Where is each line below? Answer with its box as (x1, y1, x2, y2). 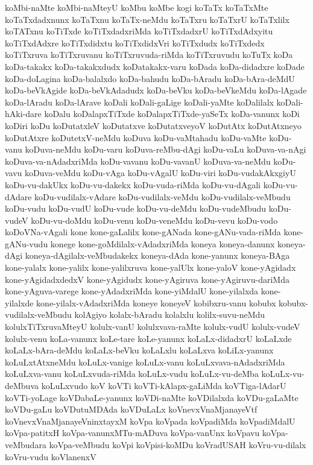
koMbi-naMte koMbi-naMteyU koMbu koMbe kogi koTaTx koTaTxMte (5, 1, 268, 13)
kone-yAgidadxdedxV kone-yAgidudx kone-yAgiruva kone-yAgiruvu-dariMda (5, 273, 289, 285)
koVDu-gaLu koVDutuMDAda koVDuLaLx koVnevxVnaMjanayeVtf (5, 403, 258, 416)
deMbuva (5, 379, 39, 391)
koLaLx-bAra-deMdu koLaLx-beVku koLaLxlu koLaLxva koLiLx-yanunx (5, 344, 274, 356)
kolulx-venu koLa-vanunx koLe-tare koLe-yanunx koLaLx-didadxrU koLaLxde (5, 332, 292, 344)
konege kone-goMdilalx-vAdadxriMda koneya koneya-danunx (50, 237, 275, 250)
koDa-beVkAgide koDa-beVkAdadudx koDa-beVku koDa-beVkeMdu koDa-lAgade (5, 84, 307, 96)
